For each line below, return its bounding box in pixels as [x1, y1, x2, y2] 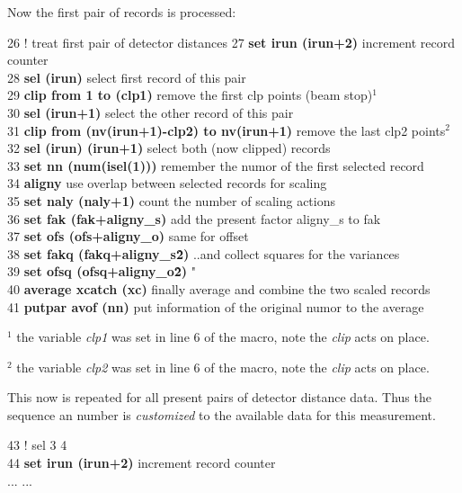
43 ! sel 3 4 [7, 435, 67, 454]
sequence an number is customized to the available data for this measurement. [7, 405, 436, 424]
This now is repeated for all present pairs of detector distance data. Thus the [7, 388, 431, 407]
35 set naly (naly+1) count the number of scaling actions [7, 191, 335, 210]
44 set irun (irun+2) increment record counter [7, 453, 276, 472]
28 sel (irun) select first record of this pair [7, 67, 246, 86]
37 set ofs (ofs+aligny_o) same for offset [7, 227, 249, 246]
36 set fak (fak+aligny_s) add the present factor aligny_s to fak [7, 209, 381, 228]
